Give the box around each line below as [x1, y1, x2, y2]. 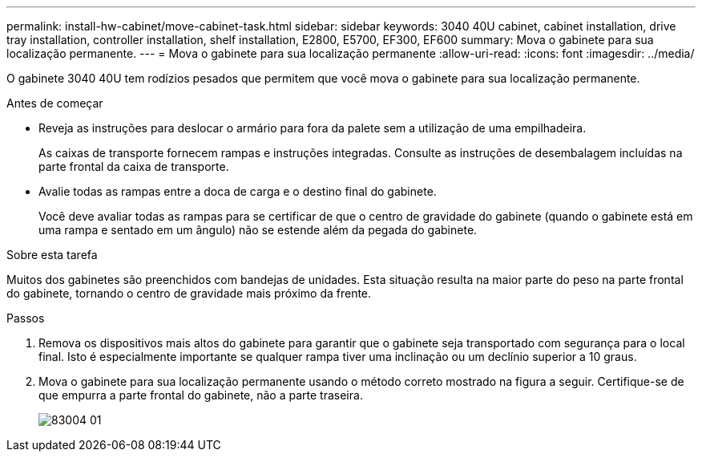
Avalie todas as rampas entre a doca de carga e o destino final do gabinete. [38, 184, 437, 198]
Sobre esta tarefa [6, 248, 98, 261]
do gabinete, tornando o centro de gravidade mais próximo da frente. [6, 286, 372, 300]
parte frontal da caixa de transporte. [38, 160, 229, 173]
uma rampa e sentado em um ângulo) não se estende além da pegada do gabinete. [38, 223, 478, 237]
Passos [6, 311, 45, 325]
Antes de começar [6, 96, 103, 110]
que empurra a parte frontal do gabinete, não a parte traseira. [38, 388, 363, 402]
